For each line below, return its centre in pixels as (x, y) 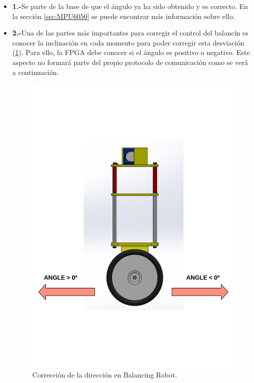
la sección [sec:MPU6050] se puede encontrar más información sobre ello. (123, 16)
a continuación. (35, 72)
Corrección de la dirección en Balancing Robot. (104, 374)
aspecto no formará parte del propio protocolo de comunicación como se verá (130, 62)
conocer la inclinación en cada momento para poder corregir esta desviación (128, 42)
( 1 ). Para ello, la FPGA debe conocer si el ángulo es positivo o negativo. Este (131, 52)
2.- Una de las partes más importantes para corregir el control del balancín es (130, 33)
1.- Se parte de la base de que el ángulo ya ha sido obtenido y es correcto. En (130, 6)
